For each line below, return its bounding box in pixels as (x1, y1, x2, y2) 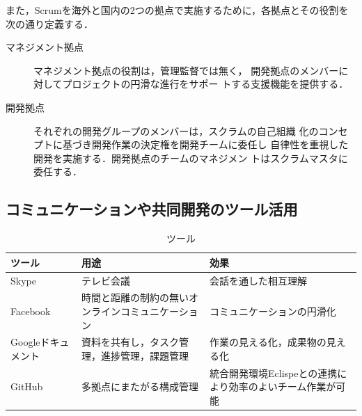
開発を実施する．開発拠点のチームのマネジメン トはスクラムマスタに (33, 150, 348, 165)
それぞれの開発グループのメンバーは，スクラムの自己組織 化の (33, 123, 319, 138)
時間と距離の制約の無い (81, 290, 189, 305)
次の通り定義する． (6, 16, 93, 31)
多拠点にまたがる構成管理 (81, 379, 198, 394)
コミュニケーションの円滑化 (210, 304, 336, 319)
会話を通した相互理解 (210, 273, 308, 287)
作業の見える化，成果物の (210, 335, 326, 349)
